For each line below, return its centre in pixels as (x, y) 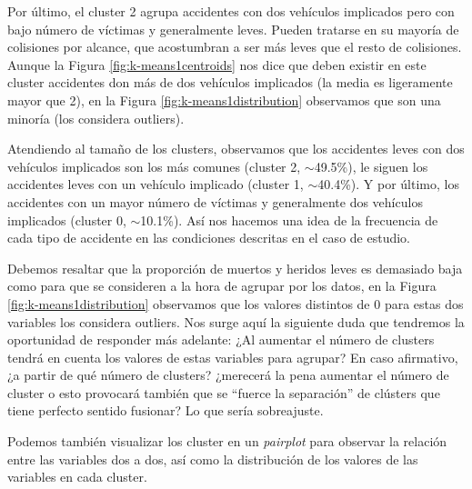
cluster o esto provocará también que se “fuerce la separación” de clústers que (224, 392)
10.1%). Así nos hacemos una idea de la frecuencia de (289, 220)
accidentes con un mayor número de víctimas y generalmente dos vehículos (215, 201)
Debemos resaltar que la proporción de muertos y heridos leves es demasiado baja (235, 268)
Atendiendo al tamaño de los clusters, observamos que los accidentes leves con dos (236, 149)
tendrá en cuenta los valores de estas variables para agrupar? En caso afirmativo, (233, 357)
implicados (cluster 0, (67, 220)
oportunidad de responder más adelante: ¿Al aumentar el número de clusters (221, 339)
